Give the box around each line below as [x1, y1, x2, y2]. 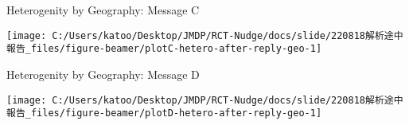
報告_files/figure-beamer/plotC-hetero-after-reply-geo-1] [6, 43, 322, 55]
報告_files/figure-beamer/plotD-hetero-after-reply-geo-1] [6, 107, 322, 119]
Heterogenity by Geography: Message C [6, 2, 200, 18]
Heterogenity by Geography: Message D [6, 65, 200, 82]
